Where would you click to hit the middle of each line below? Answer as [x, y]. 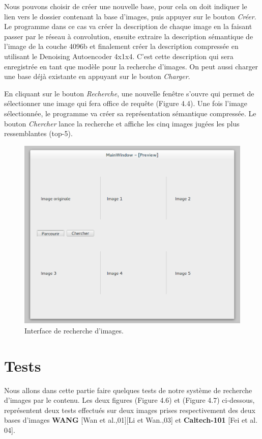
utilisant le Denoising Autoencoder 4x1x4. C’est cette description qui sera [119, 56]
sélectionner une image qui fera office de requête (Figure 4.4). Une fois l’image [126, 103]
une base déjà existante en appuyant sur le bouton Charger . [97, 76]
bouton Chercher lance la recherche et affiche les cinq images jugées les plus [122, 123]
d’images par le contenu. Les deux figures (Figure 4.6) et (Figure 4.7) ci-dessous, [129, 400]
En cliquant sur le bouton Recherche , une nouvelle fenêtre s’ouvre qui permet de [129, 93]
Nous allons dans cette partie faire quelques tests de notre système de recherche [128, 390]
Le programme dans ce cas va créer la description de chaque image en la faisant [128, 26]
